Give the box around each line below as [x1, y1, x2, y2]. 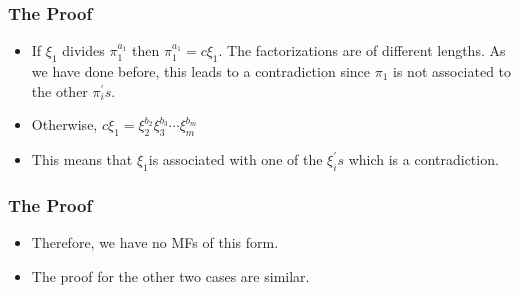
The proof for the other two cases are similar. [31, 265, 310, 286]
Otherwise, [31, 114, 98, 135]
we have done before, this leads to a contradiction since [31, 61, 371, 82]
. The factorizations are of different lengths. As [218, 40, 506, 61]
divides [62, 40, 105, 61]
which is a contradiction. [348, 149, 499, 169]
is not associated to [393, 61, 512, 82]
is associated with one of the [148, 149, 323, 169]
